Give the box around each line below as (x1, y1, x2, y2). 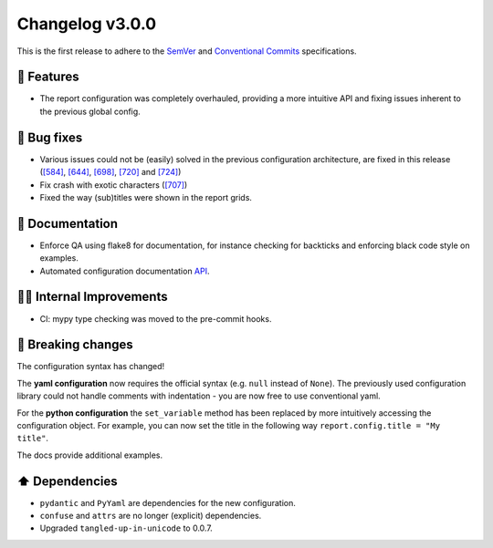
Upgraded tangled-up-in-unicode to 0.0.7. (39, 522, 214, 533)
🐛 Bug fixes (16, 129, 83, 145)
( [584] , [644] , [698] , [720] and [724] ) (39, 167, 182, 178)
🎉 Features (16, 69, 79, 85)
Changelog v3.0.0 (16, 14, 157, 34)
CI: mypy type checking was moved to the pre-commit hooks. (39, 313, 272, 324)
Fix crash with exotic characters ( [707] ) (39, 179, 188, 191)
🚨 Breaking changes (16, 337, 134, 353)
